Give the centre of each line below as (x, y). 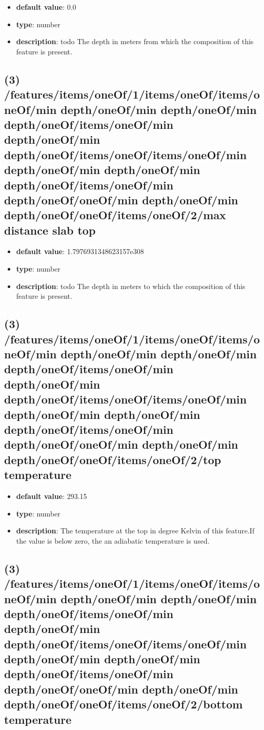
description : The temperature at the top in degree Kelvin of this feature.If (135, 531)
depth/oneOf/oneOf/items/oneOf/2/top (113, 459)
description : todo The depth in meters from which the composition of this (135, 41)
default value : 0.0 (46, 7)
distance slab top (50, 230)
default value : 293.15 (52, 496)
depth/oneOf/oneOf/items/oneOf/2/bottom (124, 704)
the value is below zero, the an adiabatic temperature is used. (113, 540)
